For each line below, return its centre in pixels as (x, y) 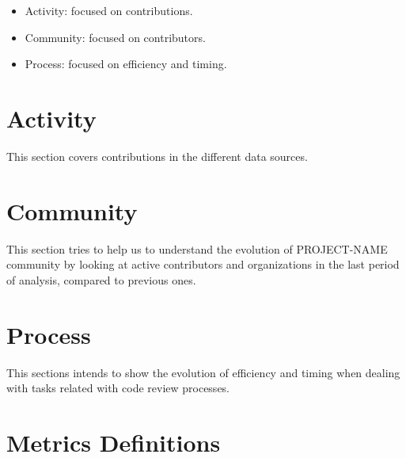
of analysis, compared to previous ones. (101, 279)
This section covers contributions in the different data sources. (157, 156)
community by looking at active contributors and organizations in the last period (203, 264)
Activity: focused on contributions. (109, 10)
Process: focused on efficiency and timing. (126, 64)
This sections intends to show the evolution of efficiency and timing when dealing (203, 372)
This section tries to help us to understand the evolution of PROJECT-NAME (197, 248)
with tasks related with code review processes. (118, 388)
